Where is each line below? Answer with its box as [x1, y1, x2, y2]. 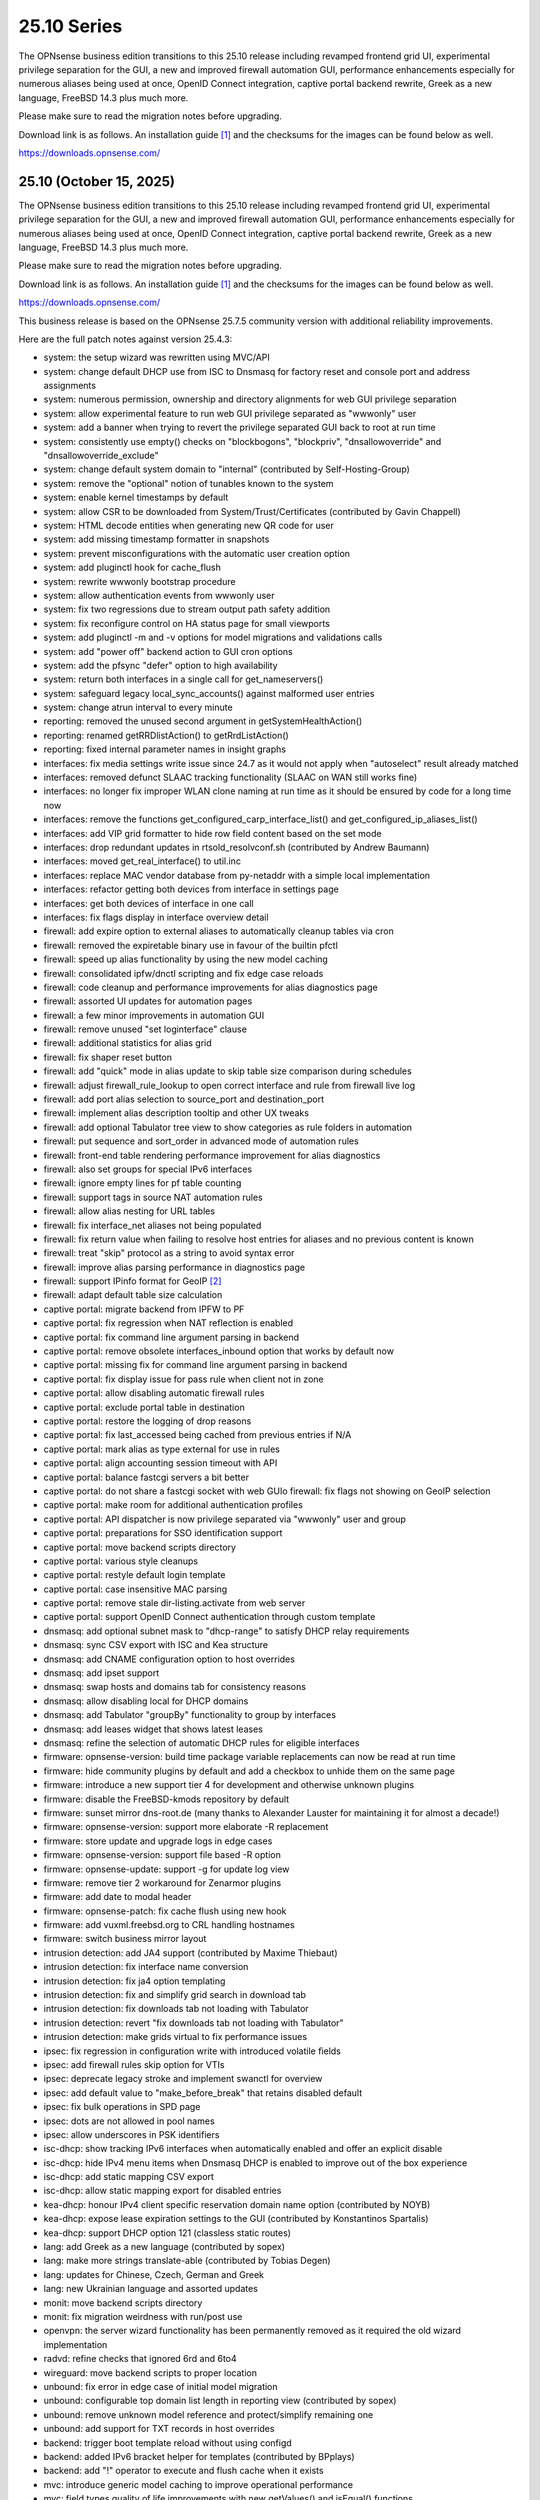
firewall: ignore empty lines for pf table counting [43, 1177, 242, 1189]
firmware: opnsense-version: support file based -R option [43, 1849, 282, 1861]
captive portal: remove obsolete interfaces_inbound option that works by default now [43, 1345, 395, 1357]
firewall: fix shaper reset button [43, 1051, 173, 1063]
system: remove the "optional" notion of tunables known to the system [43, 477, 334, 489]
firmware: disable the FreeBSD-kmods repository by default [43, 1793, 290, 1805]
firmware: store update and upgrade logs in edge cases [43, 1835, 273, 1847]
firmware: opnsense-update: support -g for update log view [43, 1863, 290, 1875]
